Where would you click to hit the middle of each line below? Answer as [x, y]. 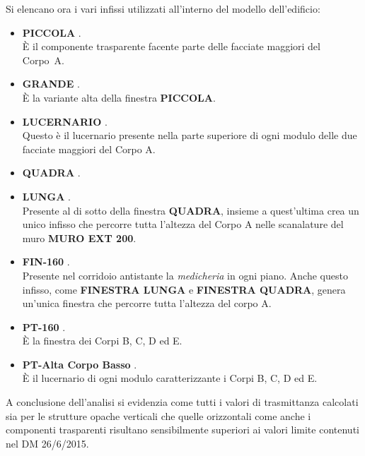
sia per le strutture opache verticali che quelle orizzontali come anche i [158, 415]
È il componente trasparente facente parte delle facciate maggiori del [171, 46]
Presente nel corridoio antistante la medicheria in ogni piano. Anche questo [185, 275]
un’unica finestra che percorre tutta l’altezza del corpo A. [147, 303]
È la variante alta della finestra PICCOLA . [119, 97]
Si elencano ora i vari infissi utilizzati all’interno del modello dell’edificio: [163, 8]
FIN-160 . [46, 262]
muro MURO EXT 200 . [79, 238]
